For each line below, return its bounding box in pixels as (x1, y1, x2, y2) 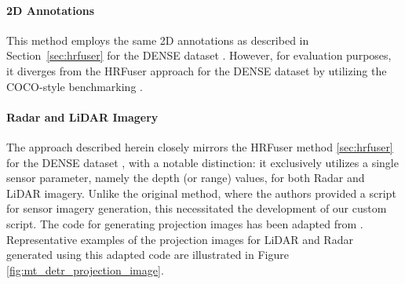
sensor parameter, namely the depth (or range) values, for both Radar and (6, 169, 365, 186)
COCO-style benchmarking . (6, 78, 143, 94)
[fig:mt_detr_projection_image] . (6, 261, 164, 278)
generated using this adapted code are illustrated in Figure (6, 246, 289, 263)
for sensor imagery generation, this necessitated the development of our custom (6, 200, 387, 217)
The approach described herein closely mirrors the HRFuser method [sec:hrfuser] (6, 138, 393, 155)
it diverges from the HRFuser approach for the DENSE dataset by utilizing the (6, 62, 387, 78)
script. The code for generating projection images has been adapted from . (6, 215, 363, 231)
